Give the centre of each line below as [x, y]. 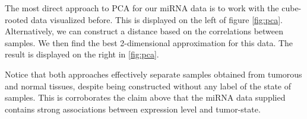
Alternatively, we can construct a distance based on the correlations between [144, 31]
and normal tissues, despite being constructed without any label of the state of [148, 86]
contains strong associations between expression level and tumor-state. [133, 109]
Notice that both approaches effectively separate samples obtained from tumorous [153, 74]
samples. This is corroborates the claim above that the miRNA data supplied [145, 97]
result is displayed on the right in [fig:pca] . [82, 54]
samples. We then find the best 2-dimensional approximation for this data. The [149, 42]
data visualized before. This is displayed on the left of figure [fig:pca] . [156, 19]
